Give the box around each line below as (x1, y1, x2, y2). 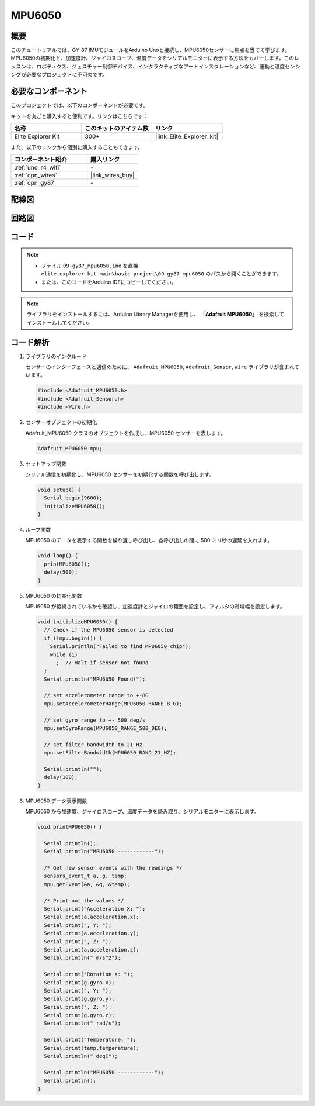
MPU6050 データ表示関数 (25, 797, 87, 804)
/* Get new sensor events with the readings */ (44, 864, 183, 871)
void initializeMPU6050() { (37, 618, 118, 625)
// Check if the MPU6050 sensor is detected (44, 626, 173, 633)
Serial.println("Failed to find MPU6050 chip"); (50, 643, 192, 650)
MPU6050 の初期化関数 (25, 592, 82, 599)
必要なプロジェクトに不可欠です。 (26, 71, 108, 78)
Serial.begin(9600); (44, 495, 103, 501)
